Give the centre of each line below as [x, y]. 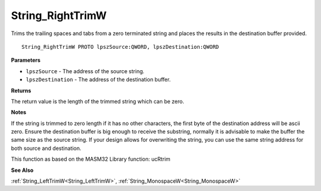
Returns [21, 90]
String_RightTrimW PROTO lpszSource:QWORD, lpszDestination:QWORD [120, 47]
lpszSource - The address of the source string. [85, 71]
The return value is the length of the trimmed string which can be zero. [97, 101]
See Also [22, 170]
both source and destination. [46, 148]
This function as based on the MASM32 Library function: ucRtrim [91, 159]
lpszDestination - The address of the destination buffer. [98, 80]
